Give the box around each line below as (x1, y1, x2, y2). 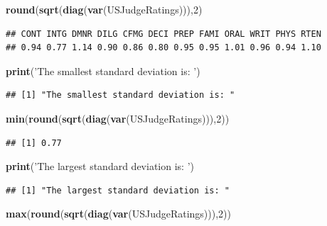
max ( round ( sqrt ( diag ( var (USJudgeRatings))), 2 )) (6, 206, 232, 221)
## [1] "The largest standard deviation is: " (6, 185, 230, 196)
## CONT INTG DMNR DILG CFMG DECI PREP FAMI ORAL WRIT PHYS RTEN (6, 28, 321, 39)
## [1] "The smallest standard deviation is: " (6, 90, 235, 101)
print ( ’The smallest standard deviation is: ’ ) (6, 63, 200, 78)
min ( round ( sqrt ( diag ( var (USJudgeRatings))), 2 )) (6, 111, 230, 125)
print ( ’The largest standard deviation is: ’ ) (6, 159, 194, 174)
